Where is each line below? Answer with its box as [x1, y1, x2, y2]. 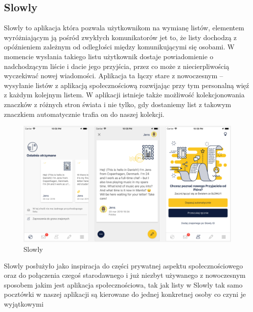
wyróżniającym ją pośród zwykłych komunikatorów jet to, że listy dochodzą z [4, 32, 237, 42]
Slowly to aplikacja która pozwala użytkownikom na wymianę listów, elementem [4, 22, 244, 33]
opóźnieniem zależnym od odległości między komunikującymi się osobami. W [4, 42, 235, 52]
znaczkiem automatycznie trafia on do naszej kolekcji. [4, 109, 164, 119]
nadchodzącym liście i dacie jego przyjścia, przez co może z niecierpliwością [4, 61, 230, 71]
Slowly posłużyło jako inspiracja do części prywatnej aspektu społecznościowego [4, 260, 243, 270]
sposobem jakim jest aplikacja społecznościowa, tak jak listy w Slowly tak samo [4, 279, 243, 290]
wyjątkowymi [4, 298, 44, 309]
